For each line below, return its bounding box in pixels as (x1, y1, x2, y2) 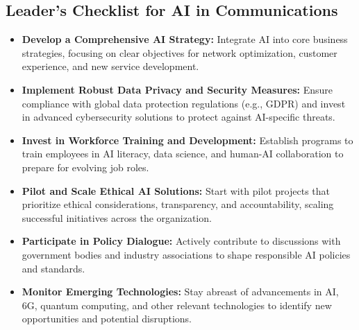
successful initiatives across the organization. (22, 210, 212, 225)
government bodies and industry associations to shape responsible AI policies (22, 247, 351, 261)
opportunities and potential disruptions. (22, 311, 192, 326)
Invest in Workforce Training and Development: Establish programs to (22, 132, 353, 147)
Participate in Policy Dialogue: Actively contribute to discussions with (22, 234, 341, 248)
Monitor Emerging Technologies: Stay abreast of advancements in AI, (22, 284, 339, 299)
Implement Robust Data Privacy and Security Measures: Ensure (22, 82, 333, 96)
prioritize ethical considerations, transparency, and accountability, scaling (22, 197, 334, 211)
